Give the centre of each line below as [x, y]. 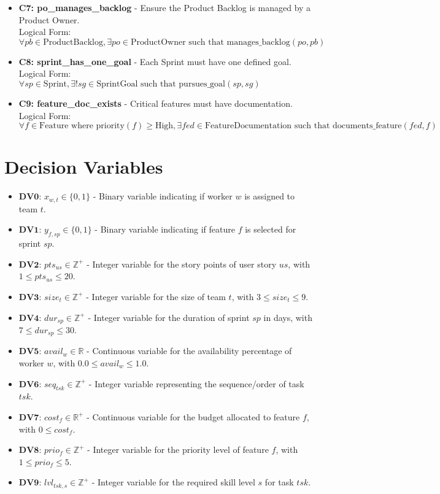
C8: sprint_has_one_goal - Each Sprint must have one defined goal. [155, 61]
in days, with [288, 317]
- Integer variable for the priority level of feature [178, 450]
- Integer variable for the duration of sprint [169, 317]
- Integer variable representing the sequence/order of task [196, 383]
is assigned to [270, 196]
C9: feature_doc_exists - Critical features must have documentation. [156, 103]
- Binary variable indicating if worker [163, 196]
